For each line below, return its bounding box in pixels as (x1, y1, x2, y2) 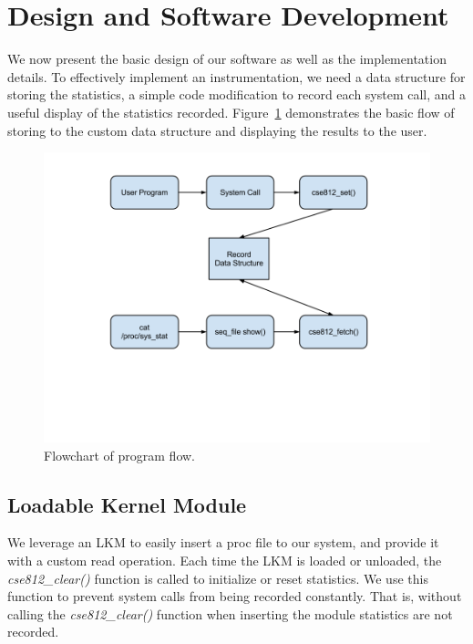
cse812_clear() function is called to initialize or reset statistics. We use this (7, 568, 428, 587)
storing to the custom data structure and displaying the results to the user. (7, 120, 427, 140)
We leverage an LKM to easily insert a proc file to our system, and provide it (7, 533, 439, 552)
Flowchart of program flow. (44, 445, 195, 464)
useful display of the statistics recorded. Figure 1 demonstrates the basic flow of (7, 102, 455, 121)
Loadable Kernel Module (7, 490, 247, 518)
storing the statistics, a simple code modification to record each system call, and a (7, 85, 467, 104)
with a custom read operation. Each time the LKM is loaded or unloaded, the (7, 551, 442, 570)
